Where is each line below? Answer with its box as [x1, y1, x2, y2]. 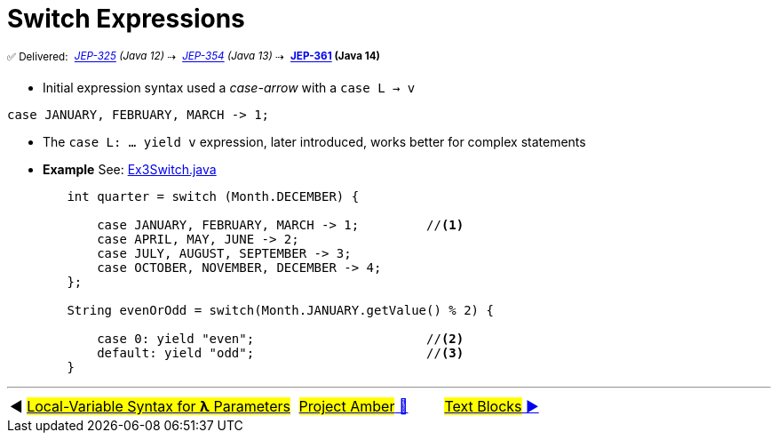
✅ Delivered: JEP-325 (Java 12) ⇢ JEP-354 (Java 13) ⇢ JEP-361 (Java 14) [7, 50, 380, 63]
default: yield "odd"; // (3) [97, 346, 464, 361]
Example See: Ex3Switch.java [43, 162, 217, 178]
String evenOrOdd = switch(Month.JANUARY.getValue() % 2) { [67, 303, 494, 318]
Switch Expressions [7, 4, 245, 34]
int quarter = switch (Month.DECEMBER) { [67, 189, 360, 204]
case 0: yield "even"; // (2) [97, 332, 464, 347]
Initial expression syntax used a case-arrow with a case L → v [43, 80, 416, 96]
